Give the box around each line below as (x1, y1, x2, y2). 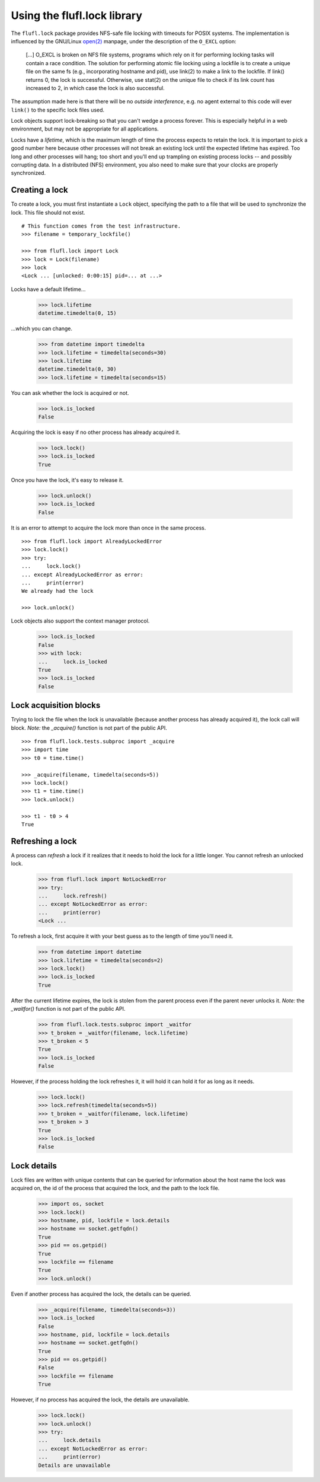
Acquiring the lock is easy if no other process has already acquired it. (11, 429, 181, 436)
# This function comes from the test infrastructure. (21, 223, 181, 229)
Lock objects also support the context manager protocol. (11, 617, 150, 625)
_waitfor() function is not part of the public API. (11, 1005, 126, 1013)
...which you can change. (11, 325, 73, 332)
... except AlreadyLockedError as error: (21, 571, 143, 578)
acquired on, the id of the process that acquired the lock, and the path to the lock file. (11, 1184, 220, 1192)
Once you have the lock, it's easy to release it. (11, 476, 124, 483)
